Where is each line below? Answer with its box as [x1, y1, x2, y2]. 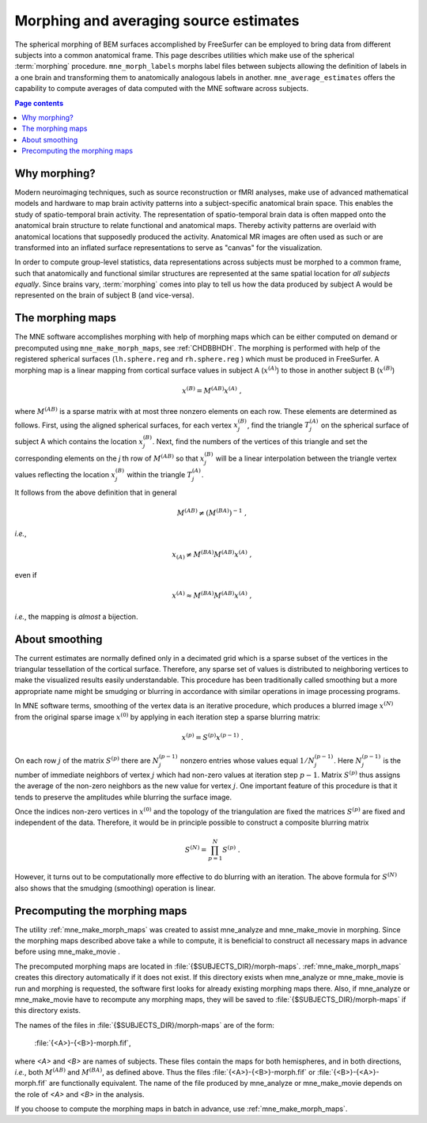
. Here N [333, 756, 363, 765]
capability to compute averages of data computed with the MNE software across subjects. [14, 84, 308, 93]
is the [383, 756, 402, 765]
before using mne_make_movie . [14, 947, 120, 957]
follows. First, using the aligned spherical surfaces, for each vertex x [14, 420, 239, 430]
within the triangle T [127, 470, 193, 480]
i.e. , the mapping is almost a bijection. [14, 612, 138, 621]
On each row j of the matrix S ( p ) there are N [14, 755, 160, 765]
